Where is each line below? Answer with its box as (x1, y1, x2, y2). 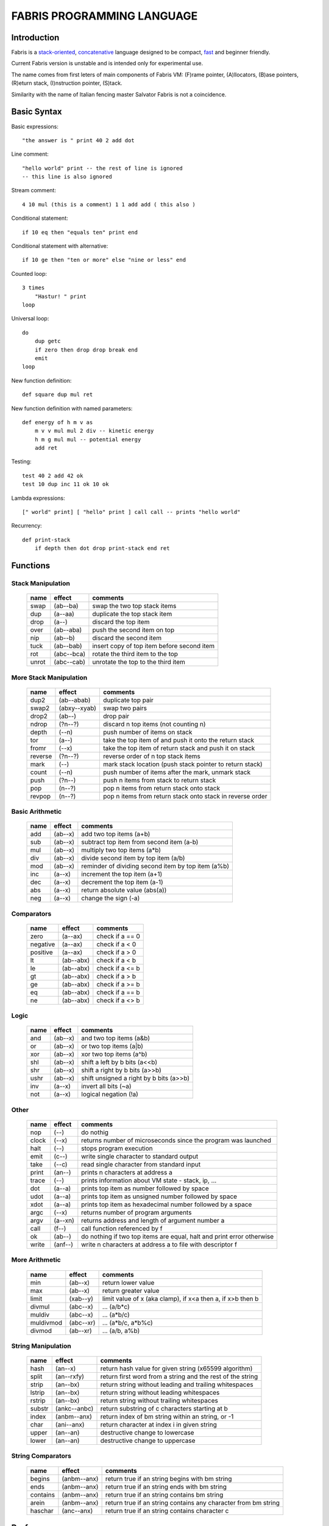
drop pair (103, 712, 130, 720)
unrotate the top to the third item (92, 658, 186, 667)
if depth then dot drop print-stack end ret (34, 545, 170, 552)
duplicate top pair (103, 696, 154, 704)
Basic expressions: (11, 123, 59, 130)
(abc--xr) (69, 1318, 96, 1327)
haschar (30, 1506, 54, 1515)
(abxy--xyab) (58, 704, 97, 712)
